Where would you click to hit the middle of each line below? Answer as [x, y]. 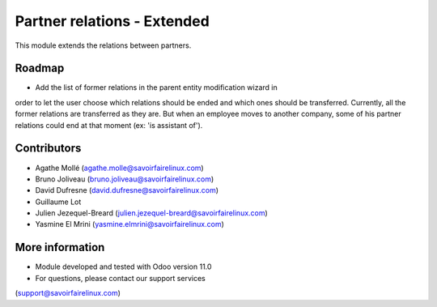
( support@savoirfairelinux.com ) [68, 293]
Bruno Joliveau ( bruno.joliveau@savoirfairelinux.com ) [125, 179]
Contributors [48, 149]
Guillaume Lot [58, 202]
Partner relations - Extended [112, 21]
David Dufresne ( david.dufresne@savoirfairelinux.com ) [127, 190]
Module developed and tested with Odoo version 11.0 [123, 266]
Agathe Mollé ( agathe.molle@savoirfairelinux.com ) [119, 168]
